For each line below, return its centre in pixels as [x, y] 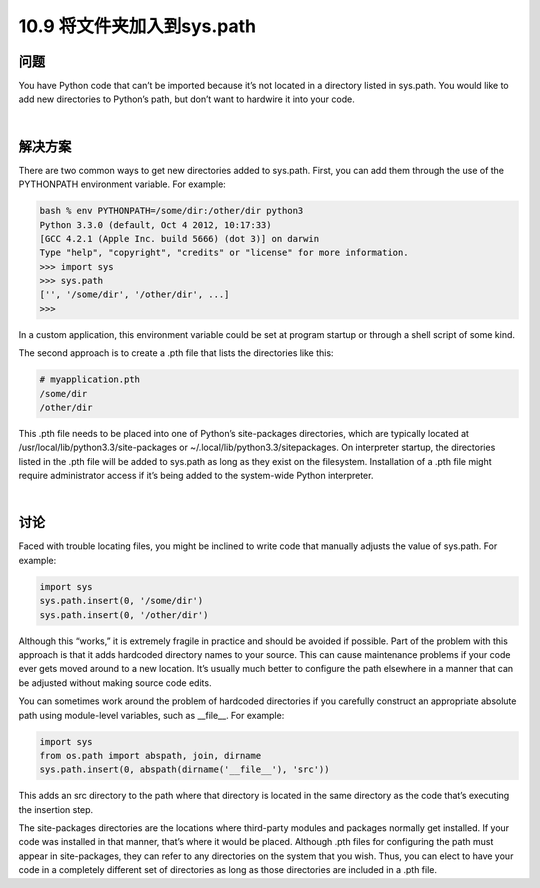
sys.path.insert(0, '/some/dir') [121, 601]
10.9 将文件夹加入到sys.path [137, 26]
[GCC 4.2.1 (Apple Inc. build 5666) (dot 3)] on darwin [179, 238]
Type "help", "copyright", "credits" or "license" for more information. [224, 253]
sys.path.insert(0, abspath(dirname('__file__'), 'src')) [184, 769]
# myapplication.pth [89, 379]
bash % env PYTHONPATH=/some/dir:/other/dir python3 [171, 211]
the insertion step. [56, 809]
